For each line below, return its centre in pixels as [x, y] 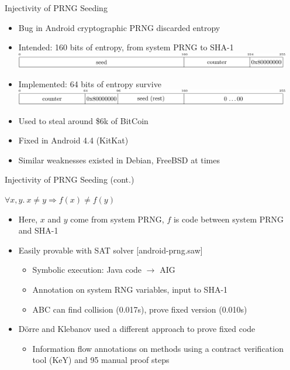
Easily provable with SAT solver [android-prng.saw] [111, 250]
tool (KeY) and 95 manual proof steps [101, 360]
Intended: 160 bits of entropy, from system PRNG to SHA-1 [126, 47]
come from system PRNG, [117, 219]
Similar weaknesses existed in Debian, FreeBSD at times [119, 160]
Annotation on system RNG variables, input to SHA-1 [130, 289]
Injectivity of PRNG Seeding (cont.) [70, 179]
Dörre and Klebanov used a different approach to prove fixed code [137, 329]
